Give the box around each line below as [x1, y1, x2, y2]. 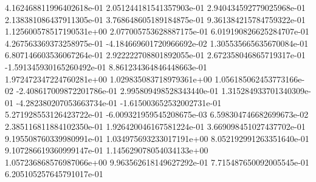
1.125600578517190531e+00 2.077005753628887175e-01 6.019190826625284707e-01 [5, 25, 309, 38]
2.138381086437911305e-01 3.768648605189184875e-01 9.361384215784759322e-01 [5, 13, 306, 25]
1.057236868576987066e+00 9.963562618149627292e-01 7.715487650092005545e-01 [5, 155, 309, 168]
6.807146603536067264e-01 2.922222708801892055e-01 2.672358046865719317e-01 [5, 49, 306, 61]
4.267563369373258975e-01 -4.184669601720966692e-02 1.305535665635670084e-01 [5, 36, 309, 49]
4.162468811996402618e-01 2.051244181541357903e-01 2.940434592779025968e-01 [5, 1, 306, 13]
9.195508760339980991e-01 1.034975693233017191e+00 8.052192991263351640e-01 [5, 132, 309, 144]
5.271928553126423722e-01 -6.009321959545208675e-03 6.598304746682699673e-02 [5, 108, 309, 121]
